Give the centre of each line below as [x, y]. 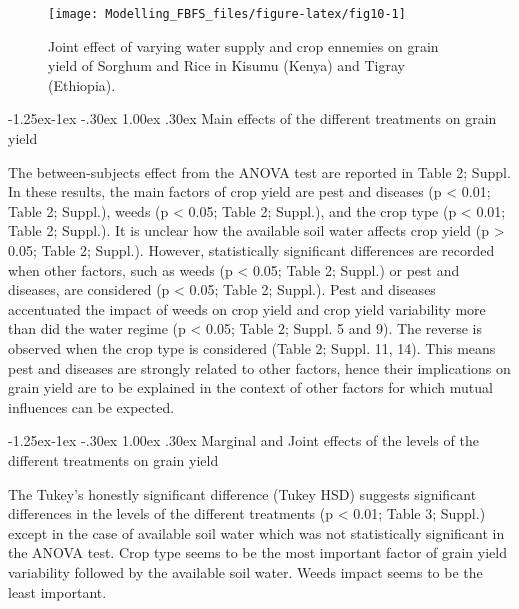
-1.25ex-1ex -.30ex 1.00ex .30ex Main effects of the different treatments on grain [252, 118]
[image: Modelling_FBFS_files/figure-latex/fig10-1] [227, 14]
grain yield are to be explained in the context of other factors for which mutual [250, 387]
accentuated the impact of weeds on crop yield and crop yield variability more [247, 308]
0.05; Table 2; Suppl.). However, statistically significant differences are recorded [251, 250]
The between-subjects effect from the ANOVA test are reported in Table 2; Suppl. [259, 171]
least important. [57, 591]
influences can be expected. [91, 406]
